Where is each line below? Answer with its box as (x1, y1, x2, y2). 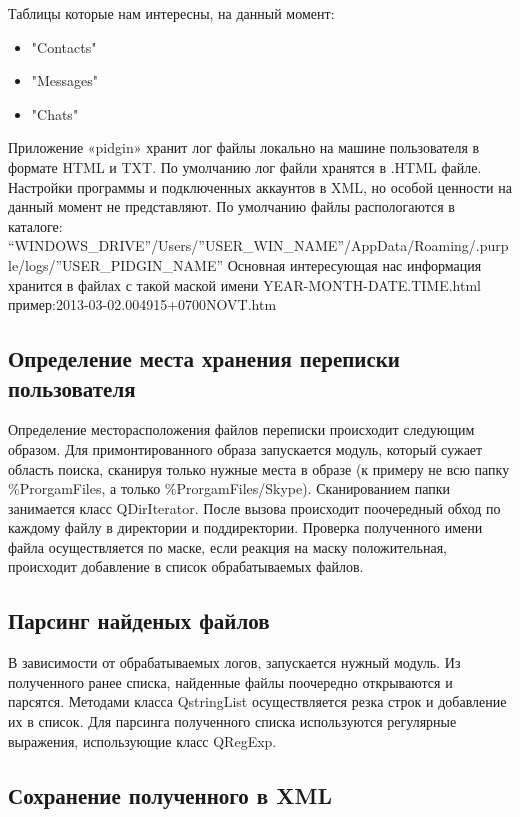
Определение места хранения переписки (8, 343, 400, 374)
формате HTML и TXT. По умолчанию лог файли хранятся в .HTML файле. (8, 156, 482, 177)
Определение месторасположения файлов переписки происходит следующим (8, 419, 475, 440)
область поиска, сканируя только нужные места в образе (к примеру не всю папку (8, 458, 510, 479)
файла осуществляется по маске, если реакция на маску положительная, (8, 536, 448, 557)
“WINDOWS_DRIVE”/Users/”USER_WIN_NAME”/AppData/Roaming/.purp (8, 235, 509, 256)
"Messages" (31, 70, 99, 91)
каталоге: (8, 215, 63, 236)
